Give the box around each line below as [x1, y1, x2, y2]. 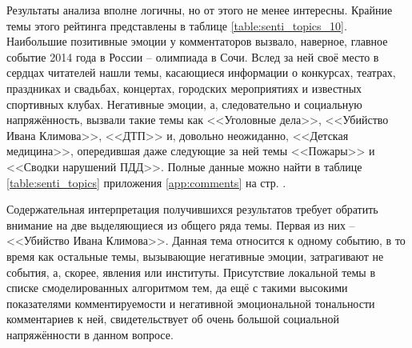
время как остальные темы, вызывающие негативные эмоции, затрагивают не [6, 247, 384, 264]
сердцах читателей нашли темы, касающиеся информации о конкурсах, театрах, [6, 64, 396, 81]
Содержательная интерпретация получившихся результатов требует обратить [6, 201, 378, 218]
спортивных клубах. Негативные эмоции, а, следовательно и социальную [6, 95, 362, 112]
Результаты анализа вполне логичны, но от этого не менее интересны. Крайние [6, 2, 393, 18]
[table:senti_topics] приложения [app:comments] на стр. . [6, 174, 286, 190]
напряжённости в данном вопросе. [6, 326, 174, 342]
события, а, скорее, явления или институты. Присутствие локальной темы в [6, 263, 376, 280]
